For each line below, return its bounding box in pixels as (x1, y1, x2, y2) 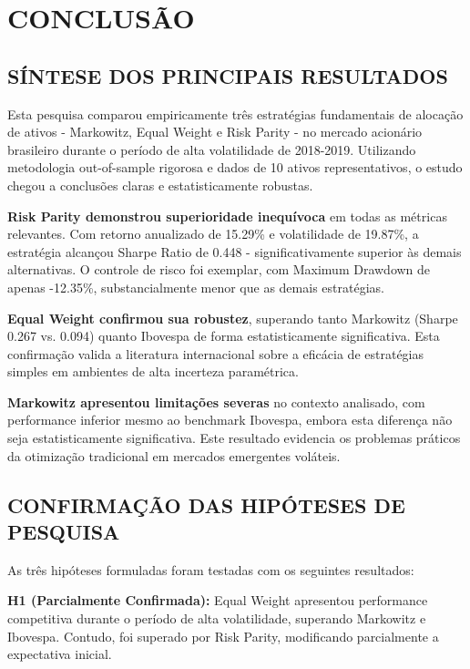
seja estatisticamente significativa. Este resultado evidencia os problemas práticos (7, 428, 461, 448)
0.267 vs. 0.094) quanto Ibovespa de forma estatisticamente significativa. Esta (7, 326, 440, 345)
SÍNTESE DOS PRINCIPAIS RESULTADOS (7, 61, 448, 89)
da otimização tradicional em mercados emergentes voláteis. (7, 446, 341, 465)
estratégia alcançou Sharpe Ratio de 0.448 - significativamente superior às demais (7, 242, 462, 261)
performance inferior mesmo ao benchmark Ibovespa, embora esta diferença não (7, 410, 453, 429)
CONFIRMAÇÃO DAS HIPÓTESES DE (7, 490, 405, 519)
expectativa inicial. (7, 644, 112, 664)
